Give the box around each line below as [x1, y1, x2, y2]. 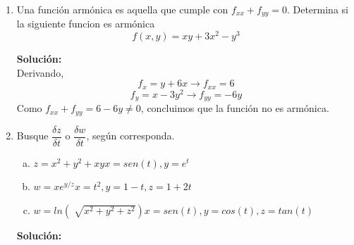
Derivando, [16, 65, 64, 80]
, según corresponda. [86, 128, 175, 143]
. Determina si [286, 2, 348, 16]
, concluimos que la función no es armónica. [140, 101, 329, 115]
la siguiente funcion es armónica [16, 16, 155, 31]
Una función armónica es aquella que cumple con [16, 2, 228, 16]
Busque [16, 128, 49, 143]
